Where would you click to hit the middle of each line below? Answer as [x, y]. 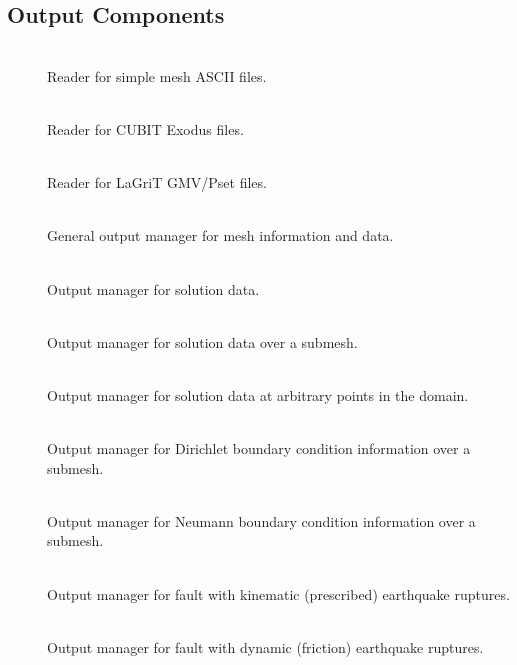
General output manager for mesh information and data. [220, 235]
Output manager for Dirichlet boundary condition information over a [259, 448]
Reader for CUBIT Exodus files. [145, 128]
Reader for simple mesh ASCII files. [157, 75]
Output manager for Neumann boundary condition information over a [261, 520]
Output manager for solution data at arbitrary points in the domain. [258, 394]
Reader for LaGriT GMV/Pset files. [157, 182]
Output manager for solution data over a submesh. [202, 341]
